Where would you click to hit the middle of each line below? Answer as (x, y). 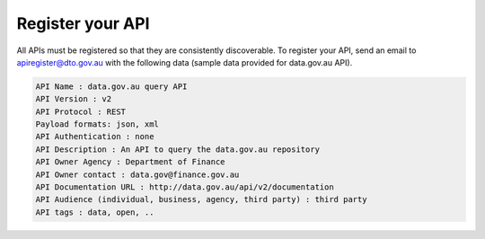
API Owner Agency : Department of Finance (130, 162)
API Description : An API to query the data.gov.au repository (178, 149)
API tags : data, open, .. (95, 212)
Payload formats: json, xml (97, 124)
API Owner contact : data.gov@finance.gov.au (137, 174)
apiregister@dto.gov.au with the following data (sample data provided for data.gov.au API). (185, 62)
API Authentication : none (95, 137)
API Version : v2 (74, 99)
